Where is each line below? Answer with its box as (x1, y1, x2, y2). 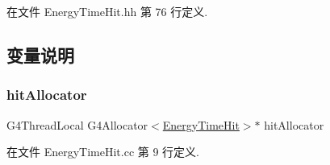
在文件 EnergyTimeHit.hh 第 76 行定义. (6, 3, 208, 19)
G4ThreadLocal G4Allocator (6, 116, 148, 133)
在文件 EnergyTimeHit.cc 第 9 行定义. (6, 143, 199, 160)
